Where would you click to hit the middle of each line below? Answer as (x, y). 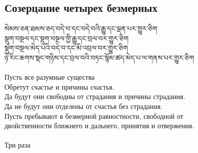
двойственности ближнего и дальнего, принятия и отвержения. (99, 126)
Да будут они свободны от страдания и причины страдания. (95, 96)
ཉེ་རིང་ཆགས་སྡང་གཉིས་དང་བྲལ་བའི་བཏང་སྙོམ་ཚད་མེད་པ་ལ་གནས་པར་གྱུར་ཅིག (99, 57)
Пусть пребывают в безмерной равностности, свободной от (94, 116)
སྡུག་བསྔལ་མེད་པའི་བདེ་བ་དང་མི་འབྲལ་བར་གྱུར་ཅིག (66, 48)
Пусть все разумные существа (50, 77)
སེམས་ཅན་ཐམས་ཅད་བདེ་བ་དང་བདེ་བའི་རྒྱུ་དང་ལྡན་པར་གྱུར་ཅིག (81, 28)
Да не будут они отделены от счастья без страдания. (84, 106)
